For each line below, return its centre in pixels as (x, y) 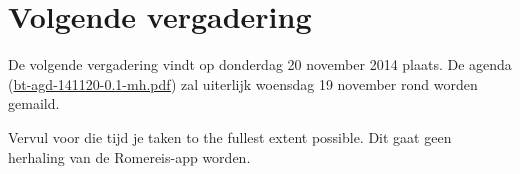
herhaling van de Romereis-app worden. (129, 156)
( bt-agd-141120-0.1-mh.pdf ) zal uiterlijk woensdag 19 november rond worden (243, 83)
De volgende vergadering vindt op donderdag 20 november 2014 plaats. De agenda (260, 64)
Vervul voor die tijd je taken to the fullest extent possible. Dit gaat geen (230, 136)
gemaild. (34, 103)
